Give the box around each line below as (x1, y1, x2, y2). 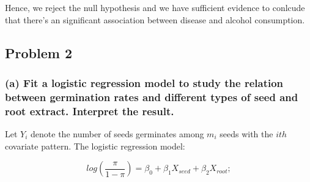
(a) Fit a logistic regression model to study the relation (5, 75, 284, 90)
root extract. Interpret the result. (5, 103, 174, 118)
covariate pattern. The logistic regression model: (5, 139, 185, 152)
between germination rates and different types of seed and (5, 89, 298, 104)
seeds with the (220, 127, 273, 140)
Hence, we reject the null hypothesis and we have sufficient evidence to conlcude (5, 1, 305, 13)
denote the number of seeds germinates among (31, 127, 204, 140)
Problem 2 (5, 43, 72, 62)
